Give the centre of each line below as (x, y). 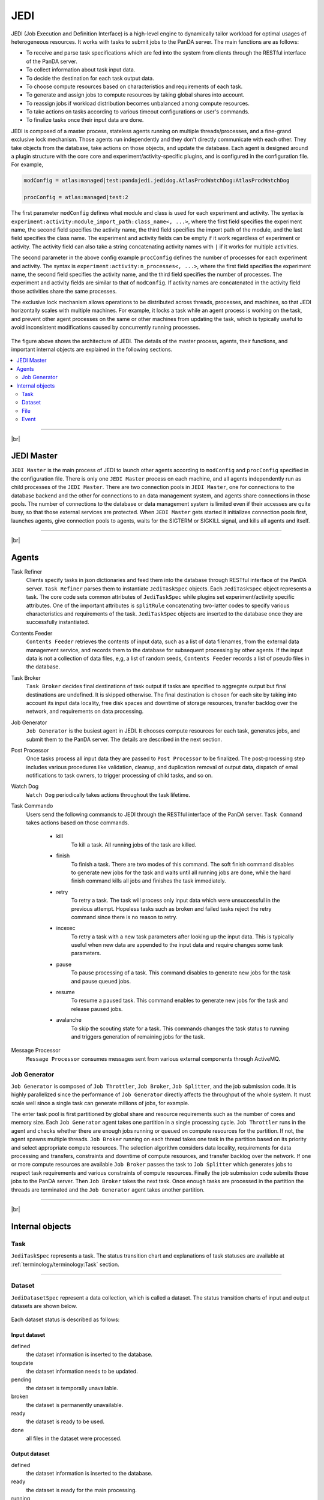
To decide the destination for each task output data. (90, 78)
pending (21, 1379)
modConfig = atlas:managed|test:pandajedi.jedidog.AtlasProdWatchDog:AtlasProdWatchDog (157, 181)
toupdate (22, 1363)
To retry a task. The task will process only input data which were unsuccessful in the (175, 901)
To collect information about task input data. (81, 70)
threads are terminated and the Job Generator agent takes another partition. (108, 1189)
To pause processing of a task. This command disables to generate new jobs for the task (181, 973)
